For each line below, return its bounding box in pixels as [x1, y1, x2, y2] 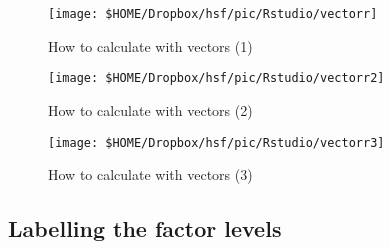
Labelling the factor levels [8, 213, 282, 244]
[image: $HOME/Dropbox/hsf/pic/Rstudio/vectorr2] [48, 71, 385, 86]
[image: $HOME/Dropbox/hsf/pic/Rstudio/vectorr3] [48, 135, 385, 150]
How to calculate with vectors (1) [48, 35, 253, 56]
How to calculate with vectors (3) [48, 164, 253, 185]
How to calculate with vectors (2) [48, 99, 253, 120]
